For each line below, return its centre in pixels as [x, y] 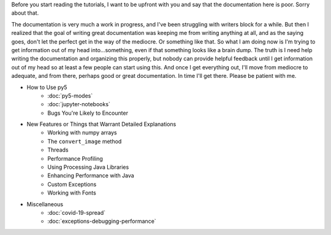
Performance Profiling [75, 158]
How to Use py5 [47, 87]
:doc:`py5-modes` [70, 96]
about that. [25, 13]
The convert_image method [85, 141]
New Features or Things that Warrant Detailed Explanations [101, 124]
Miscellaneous [45, 204]
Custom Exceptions [72, 184]
